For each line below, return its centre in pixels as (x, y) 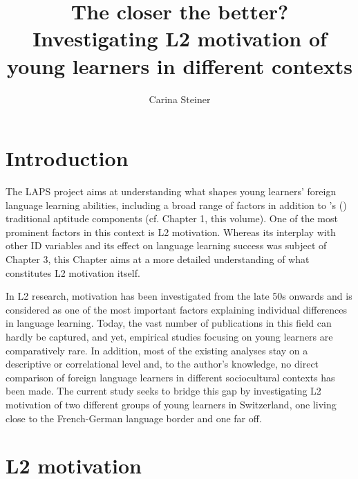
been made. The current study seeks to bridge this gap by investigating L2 (163, 391)
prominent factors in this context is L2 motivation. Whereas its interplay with (171, 232)
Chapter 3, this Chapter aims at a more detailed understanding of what (158, 259)
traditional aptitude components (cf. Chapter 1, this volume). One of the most (172, 218)
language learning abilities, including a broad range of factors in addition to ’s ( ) (176, 205)
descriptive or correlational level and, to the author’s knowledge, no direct (162, 364)
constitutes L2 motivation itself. (73, 272)
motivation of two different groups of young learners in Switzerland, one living (171, 404)
